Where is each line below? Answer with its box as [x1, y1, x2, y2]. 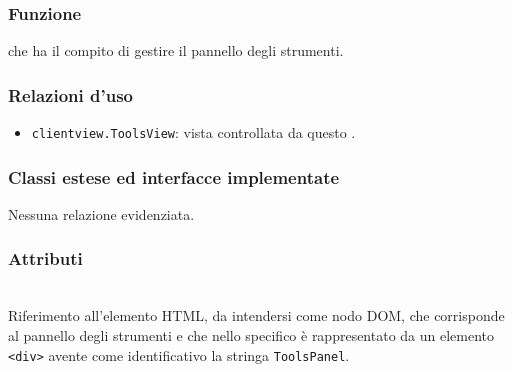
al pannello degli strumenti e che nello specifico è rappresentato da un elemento [8, 324, 495, 345]
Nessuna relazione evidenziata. [8, 203, 195, 224]
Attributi [8, 246, 83, 271]
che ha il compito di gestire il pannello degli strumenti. [8, 40, 344, 61]
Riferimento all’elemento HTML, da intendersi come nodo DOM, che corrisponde [8, 305, 505, 326]
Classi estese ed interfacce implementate [8, 164, 340, 189]
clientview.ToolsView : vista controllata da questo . [31, 122, 356, 143]
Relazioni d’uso [8, 82, 133, 107]
